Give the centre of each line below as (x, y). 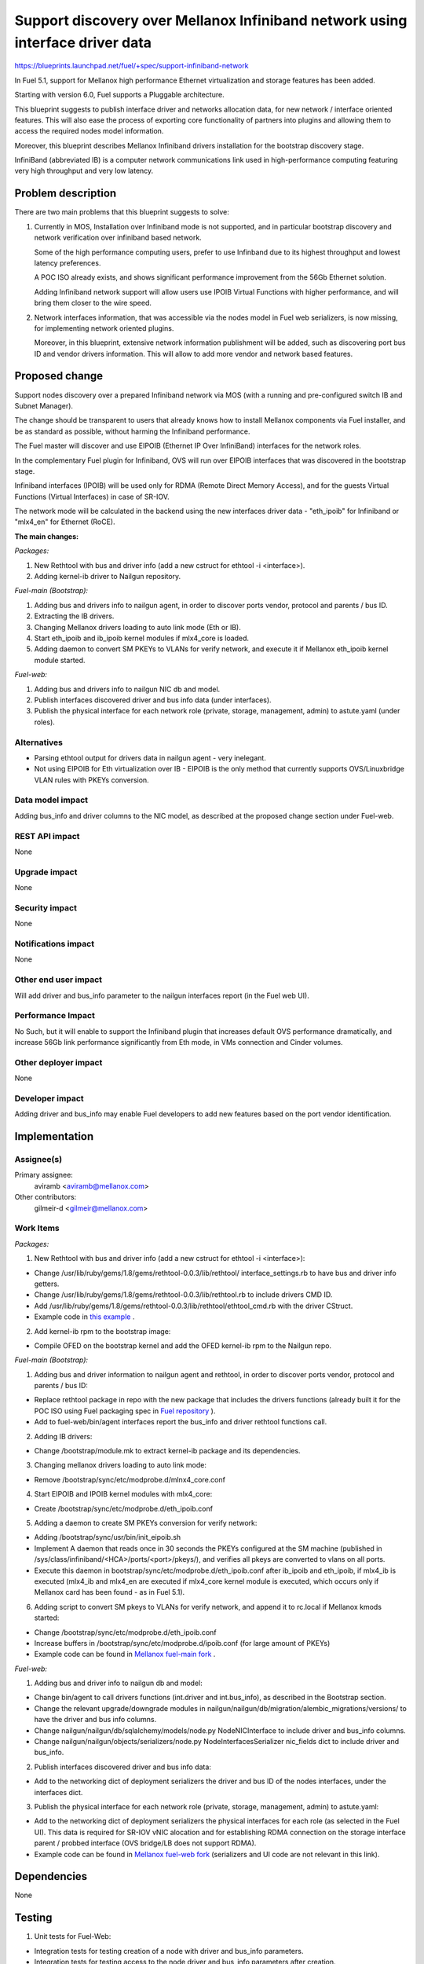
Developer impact (49, 1098)
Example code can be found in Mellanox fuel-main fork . (125, 1654)
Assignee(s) (38, 1160)
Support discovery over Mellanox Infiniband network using (211, 20)
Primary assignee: (44, 1175)
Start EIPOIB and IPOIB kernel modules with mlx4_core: (123, 1494)
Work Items (37, 1228)
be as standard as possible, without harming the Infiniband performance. (132, 431)
